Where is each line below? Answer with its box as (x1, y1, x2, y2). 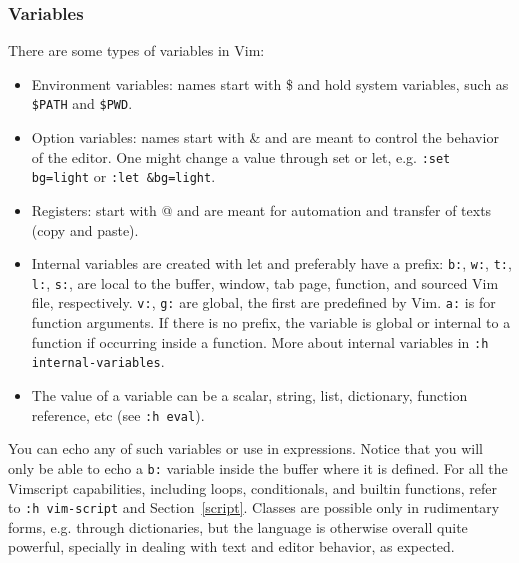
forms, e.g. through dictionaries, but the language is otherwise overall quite (8, 516, 468, 537)
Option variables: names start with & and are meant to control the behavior (31, 127, 499, 148)
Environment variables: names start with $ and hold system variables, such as (31, 73, 509, 94)
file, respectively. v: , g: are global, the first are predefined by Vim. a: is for (31, 292, 496, 313)
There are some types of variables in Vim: (8, 40, 265, 61)
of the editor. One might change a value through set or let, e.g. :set (31, 146, 451, 167)
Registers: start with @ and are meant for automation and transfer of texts (31, 199, 492, 220)
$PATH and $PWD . (31, 93, 133, 114)
